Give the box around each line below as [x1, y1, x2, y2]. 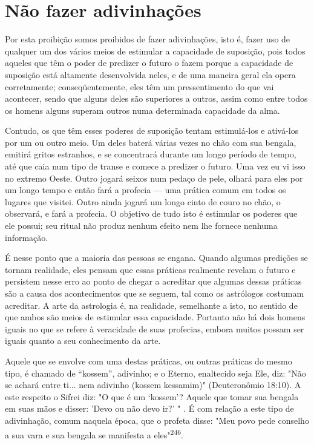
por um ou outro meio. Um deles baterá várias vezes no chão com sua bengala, [5, 136, 296, 148]
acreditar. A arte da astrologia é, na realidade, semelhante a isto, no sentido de [5, 298, 298, 311]
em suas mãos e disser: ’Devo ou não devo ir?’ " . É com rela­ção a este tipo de [5, 402, 294, 415]
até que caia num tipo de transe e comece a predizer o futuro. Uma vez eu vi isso [5, 160, 306, 173]
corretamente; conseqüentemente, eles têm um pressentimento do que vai [5, 80, 274, 93]
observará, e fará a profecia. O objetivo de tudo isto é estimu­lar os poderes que [5, 207, 298, 220]
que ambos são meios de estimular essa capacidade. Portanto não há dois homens [5, 311, 306, 323]
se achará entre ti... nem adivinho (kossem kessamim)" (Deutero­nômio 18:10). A [5, 378, 301, 391]
